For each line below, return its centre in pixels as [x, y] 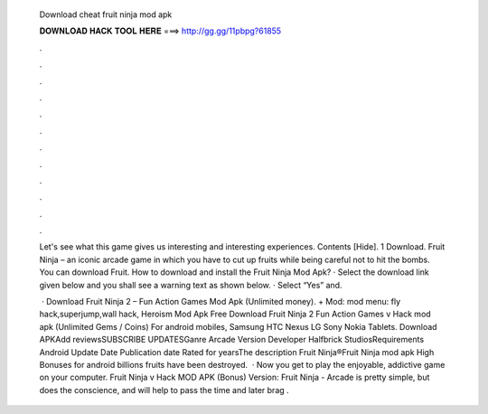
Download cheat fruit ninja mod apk [106, 14]
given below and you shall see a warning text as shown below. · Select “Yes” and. [191, 285]
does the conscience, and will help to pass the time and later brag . [164, 390]
